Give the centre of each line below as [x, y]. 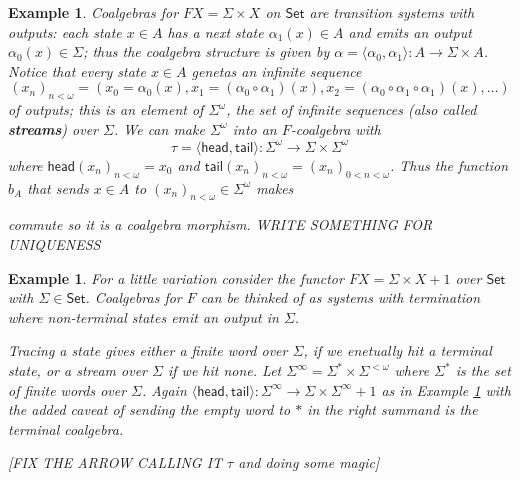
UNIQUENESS [54, 244]
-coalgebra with [335, 128]
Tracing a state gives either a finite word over [148, 350]
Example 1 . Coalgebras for [93, 12]
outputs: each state [65, 31]
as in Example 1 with [446, 389]
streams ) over [53, 128]
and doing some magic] [309, 462]
